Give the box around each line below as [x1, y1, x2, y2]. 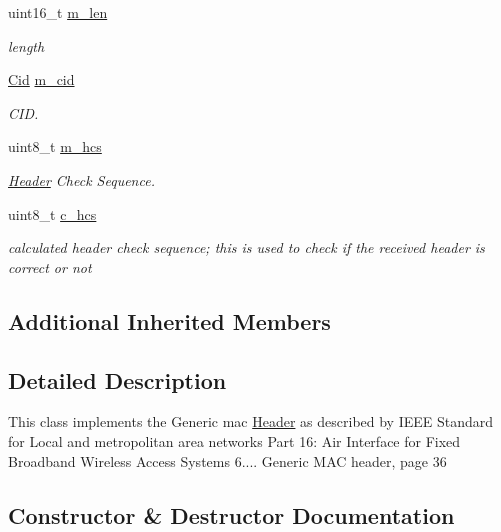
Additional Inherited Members [8, 305, 331, 336]
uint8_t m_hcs [8, 136, 102, 157]
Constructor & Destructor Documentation [8, 499, 455, 530]
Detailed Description [8, 364, 227, 395]
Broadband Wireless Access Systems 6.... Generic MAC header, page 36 [8, 450, 447, 471]
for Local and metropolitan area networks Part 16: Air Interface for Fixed [8, 430, 461, 451]
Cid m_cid [8, 69, 75, 90]
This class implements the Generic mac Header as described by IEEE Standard [8, 411, 494, 432]
